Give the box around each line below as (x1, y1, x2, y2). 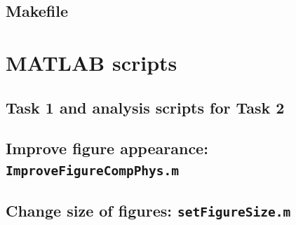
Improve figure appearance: (6, 137, 208, 159)
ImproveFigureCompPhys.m (6, 163, 180, 178)
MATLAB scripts (6, 48, 177, 76)
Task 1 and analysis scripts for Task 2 (6, 96, 285, 118)
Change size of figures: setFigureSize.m (6, 200, 291, 221)
